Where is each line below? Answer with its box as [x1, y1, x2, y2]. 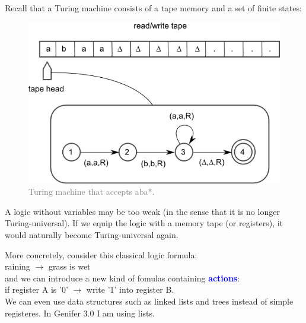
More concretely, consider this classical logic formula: [5, 248, 197, 261]
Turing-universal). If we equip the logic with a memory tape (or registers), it [5, 217, 283, 229]
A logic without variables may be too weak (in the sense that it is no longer [5, 205, 280, 217]
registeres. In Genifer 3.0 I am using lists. [5, 306, 155, 319]
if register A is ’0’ [5, 283, 68, 296]
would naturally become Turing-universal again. [5, 228, 179, 240]
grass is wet [48, 260, 91, 273]
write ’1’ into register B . [86, 283, 174, 296]
